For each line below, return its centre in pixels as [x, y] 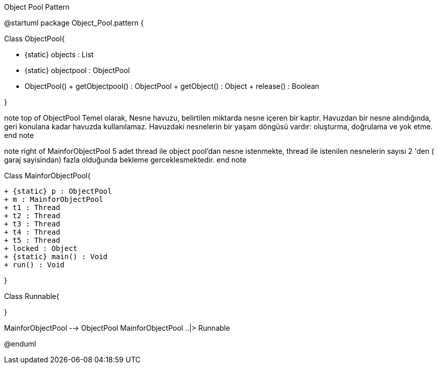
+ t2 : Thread [32, 216]
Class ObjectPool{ [34, 39]
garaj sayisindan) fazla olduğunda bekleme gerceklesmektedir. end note [125, 160]
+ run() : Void [34, 265]
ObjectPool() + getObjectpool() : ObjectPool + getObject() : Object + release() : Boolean [172, 86]
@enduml [20, 344]
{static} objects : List [59, 54]
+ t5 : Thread [32, 240]
